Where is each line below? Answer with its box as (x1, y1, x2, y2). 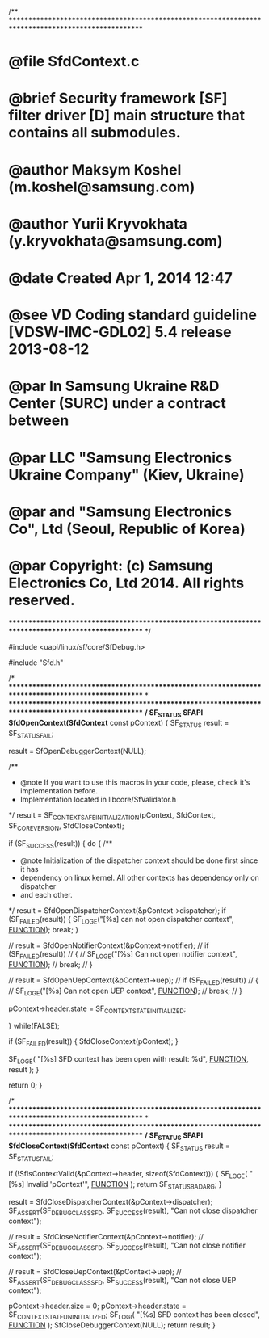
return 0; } (8, 1080, 43, 1090)
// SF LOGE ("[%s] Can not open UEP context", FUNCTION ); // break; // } (8, 986, 242, 997)
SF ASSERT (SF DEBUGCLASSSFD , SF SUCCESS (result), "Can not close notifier (8, 1240, 246, 1252)
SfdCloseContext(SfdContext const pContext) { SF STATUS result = (8, 1141, 230, 1152)
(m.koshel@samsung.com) (8, 178, 195, 196)
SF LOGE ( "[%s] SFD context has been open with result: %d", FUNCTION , (8, 1054, 249, 1066)
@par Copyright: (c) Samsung (8, 557, 214, 574)
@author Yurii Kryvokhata (8, 214, 188, 233)
